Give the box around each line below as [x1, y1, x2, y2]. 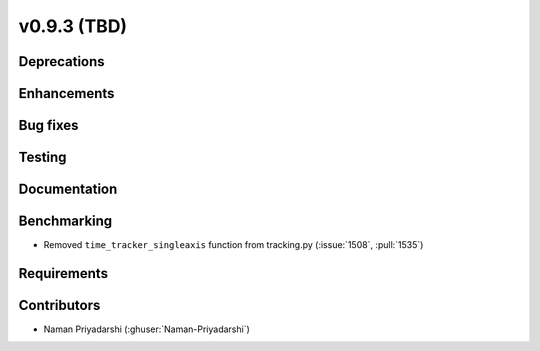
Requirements [18, 265, 109, 282]
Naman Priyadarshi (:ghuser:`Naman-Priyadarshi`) [43, 323, 250, 335]
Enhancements [18, 85, 115, 102]
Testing [18, 149, 67, 166]
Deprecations [18, 53, 105, 70]
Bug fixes [18, 117, 79, 134]
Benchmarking [18, 213, 113, 230]
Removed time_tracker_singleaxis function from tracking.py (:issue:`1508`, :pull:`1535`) [43, 239, 424, 251]
